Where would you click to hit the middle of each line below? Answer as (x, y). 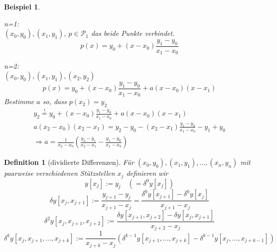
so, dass (55, 101)
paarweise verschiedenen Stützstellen (60, 173)
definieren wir (147, 173)
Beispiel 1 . (22, 6)
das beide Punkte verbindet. (133, 33)
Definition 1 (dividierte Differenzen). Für (69, 162)
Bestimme (19, 101)
